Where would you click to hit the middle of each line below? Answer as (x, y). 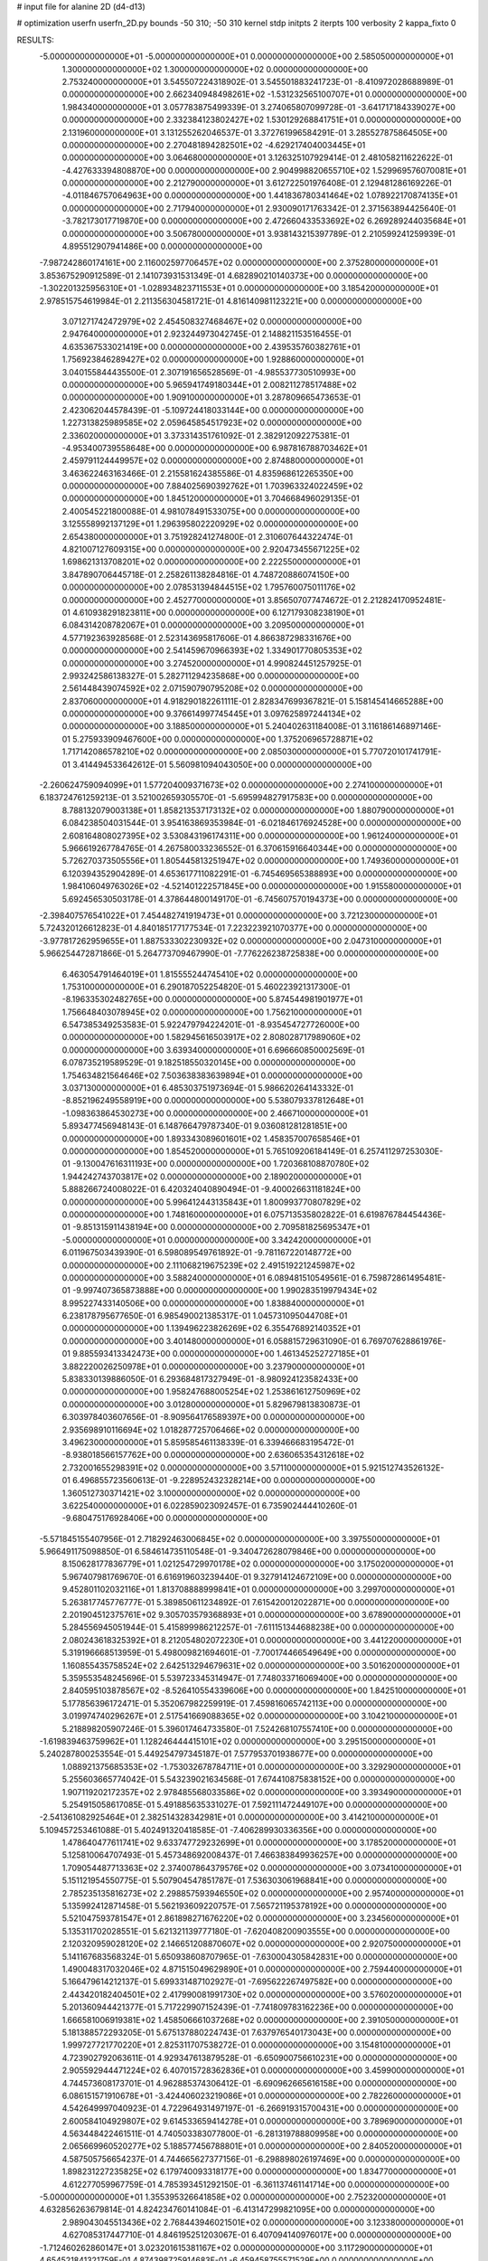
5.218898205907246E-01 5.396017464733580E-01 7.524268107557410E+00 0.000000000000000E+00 (258, 1728)
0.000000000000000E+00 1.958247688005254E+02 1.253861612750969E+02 (211, 1392)
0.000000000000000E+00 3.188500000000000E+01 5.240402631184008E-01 (211, 726)
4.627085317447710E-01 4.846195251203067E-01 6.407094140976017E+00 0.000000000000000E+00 (257, 2235)
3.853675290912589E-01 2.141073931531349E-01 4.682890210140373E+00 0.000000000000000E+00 (234, 275)
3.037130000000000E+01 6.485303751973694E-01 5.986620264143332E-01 (208, 1088)
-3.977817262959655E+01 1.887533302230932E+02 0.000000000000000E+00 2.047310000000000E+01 (240, 941)
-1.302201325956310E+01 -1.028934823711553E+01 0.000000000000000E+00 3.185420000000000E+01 (239, 289)
